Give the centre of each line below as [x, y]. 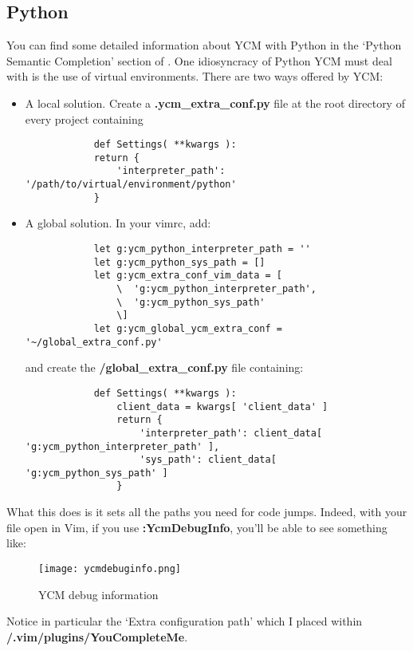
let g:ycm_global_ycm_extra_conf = [188, 328]
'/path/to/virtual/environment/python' [131, 185]
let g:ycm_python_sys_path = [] [179, 262]
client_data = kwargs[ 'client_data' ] [222, 406]
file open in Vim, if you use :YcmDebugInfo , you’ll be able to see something [197, 527]
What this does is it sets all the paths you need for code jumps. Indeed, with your [207, 512]
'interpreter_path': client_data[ [231, 433]
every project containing [84, 118]
